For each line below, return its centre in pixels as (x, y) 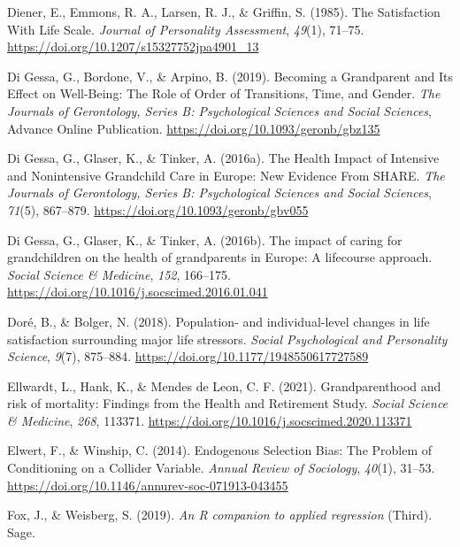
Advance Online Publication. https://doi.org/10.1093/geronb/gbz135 (194, 128)
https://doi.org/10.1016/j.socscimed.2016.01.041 (138, 292)
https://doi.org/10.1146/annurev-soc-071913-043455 (148, 485)
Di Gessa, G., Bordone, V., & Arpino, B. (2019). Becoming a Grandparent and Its (230, 76)
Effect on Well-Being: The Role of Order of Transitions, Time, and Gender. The (224, 93)
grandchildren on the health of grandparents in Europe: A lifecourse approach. (220, 257)
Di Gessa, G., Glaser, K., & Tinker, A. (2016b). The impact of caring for (205, 239)
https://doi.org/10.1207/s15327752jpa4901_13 (133, 46)
